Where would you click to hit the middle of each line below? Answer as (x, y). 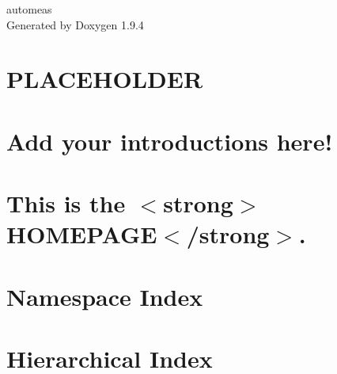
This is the (66, 203)
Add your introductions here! (170, 141)
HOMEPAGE (82, 234)
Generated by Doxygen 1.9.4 (75, 24)
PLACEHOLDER (105, 79)
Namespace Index (105, 296)
